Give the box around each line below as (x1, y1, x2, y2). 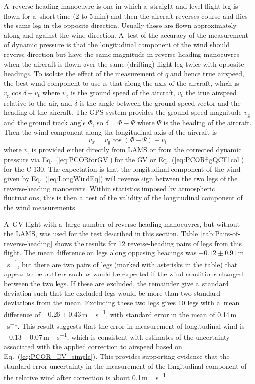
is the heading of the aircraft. (163, 117, 252, 127)
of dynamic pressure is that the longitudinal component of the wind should (4, 39, 229, 50)
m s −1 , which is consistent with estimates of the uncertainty (43, 330, 230, 342)
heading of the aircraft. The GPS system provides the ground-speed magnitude (4, 107, 242, 117)
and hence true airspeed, (170, 68, 244, 79)
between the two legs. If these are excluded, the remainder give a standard (4, 278, 229, 288)
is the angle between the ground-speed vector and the (80, 97, 241, 108)
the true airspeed (185, 87, 237, 98)
